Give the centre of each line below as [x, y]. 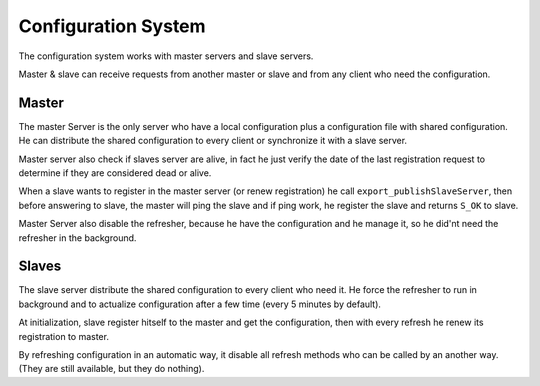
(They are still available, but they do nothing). [111, 369]
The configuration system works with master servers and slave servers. [166, 56]
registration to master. [64, 336]
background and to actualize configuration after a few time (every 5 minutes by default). [200, 304]
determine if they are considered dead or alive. [115, 173]
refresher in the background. [77, 237]
